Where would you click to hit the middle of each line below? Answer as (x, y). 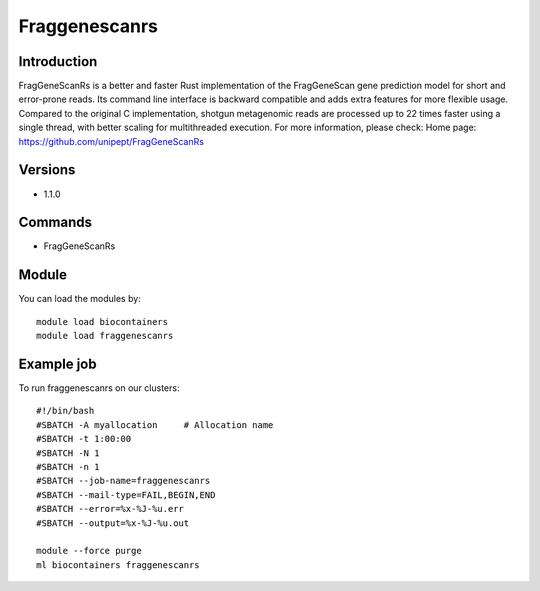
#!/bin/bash (65, 411)
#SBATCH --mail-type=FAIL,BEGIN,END (126, 494)
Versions (47, 170)
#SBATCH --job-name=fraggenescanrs (123, 481)
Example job (57, 363)
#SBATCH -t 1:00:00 (84, 439)
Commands (55, 222)
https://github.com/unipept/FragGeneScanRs (111, 141)
